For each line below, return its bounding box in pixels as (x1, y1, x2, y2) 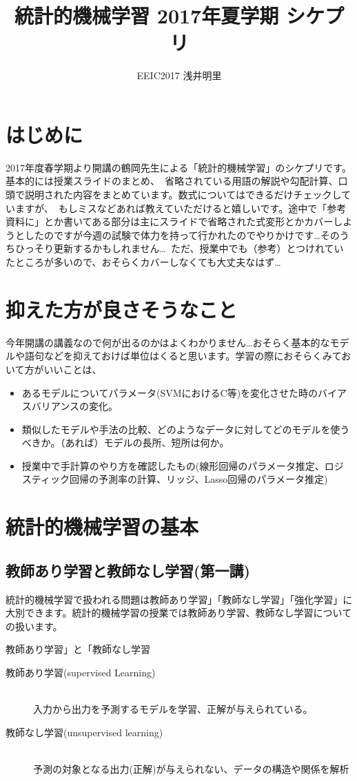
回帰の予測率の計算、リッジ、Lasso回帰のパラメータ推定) (69, 472, 328, 486)
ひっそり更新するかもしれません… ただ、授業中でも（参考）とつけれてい (14, 241, 344, 256)
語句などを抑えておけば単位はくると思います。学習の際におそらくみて (24, 348, 342, 363)
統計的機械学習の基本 (6, 512, 199, 541)
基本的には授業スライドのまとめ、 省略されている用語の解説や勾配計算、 (6, 174, 338, 188)
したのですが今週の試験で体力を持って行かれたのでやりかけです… (24, 227, 320, 242)
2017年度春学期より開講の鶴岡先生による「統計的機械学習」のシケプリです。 (6, 160, 351, 174)
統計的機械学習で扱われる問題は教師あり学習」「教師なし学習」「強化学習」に (6, 592, 353, 606)
